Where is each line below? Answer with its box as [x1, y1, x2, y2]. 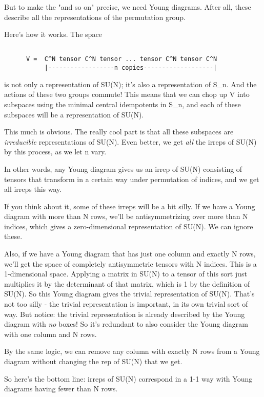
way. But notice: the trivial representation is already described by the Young [4, 308, 245, 319]
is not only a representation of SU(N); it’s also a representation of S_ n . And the [4, 78, 257, 89]
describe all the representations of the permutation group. [4, 11, 186, 22]
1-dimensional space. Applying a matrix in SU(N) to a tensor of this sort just [4, 268, 247, 279]
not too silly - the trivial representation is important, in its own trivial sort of [4, 299, 248, 309]
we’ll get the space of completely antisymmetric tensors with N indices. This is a [4, 258, 257, 269]
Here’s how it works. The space [4, 29, 102, 39]
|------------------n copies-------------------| [44, 64, 217, 72]
